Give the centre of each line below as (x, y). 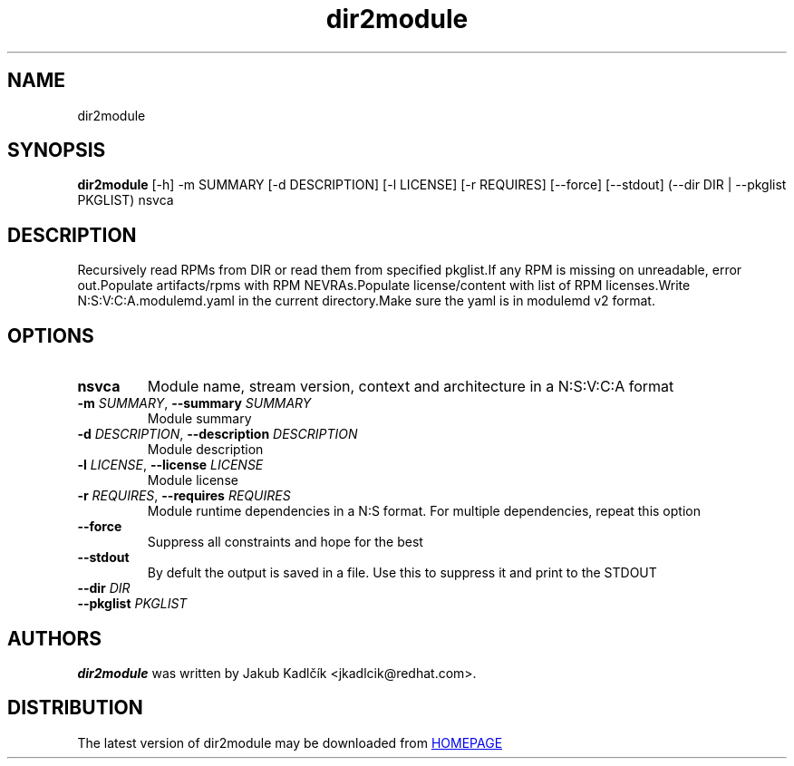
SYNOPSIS (57, 150)
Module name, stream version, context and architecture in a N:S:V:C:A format (411, 387)
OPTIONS (51, 335)
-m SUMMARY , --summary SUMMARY (194, 403)
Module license (193, 480)
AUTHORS (55, 638)
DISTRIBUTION (75, 708)
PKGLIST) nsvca (126, 200)
